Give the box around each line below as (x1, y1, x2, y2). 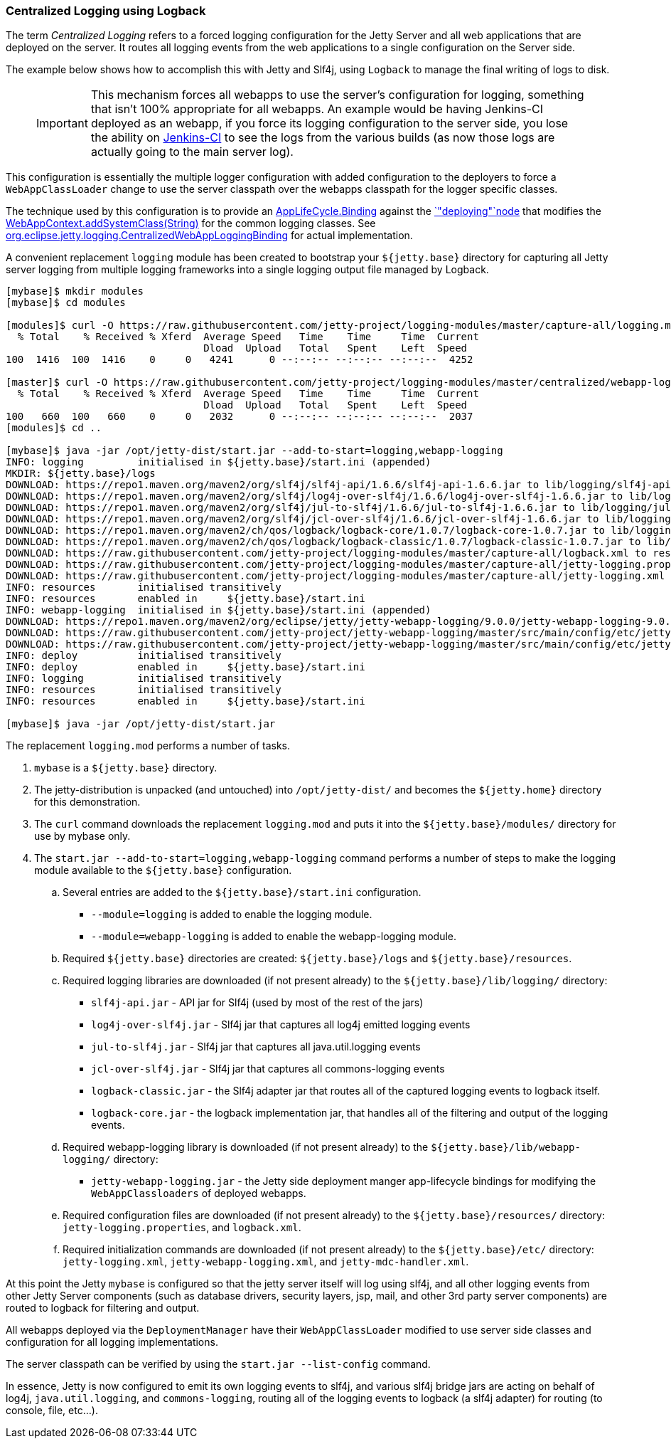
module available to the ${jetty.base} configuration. (34, 864, 292, 877)
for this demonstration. (34, 796, 141, 808)
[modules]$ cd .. (6, 422, 102, 434)
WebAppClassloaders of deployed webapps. (91, 1187, 306, 1200)
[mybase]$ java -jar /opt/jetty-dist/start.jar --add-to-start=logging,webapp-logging (6, 445, 503, 457)
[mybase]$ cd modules (6, 297, 126, 309)
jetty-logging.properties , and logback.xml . (63, 1221, 301, 1234)
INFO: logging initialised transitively (6, 673, 281, 685)
